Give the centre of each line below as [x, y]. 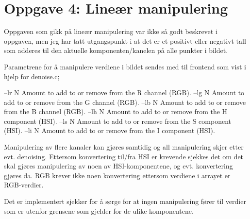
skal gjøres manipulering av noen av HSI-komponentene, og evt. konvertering [118, 166]
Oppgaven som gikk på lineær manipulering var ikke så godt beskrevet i [111, 31]
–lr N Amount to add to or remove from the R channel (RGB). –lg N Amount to [124, 93]
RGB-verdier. [24, 185]
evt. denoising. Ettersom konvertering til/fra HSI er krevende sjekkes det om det [124, 156]
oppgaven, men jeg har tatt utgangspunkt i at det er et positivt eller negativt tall [125, 41]
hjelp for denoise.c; [32, 76]
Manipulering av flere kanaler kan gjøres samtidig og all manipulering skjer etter [124, 147]
